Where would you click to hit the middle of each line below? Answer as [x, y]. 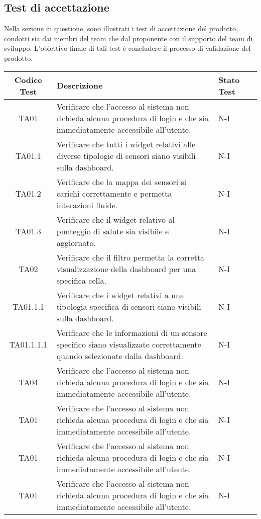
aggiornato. [76, 242]
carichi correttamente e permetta [114, 193]
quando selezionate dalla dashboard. [120, 356]
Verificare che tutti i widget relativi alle [126, 144]
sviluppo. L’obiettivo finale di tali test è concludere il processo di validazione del [127, 48]
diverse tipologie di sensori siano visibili [126, 155]
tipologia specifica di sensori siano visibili [129, 306]
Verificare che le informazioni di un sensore [132, 332]
